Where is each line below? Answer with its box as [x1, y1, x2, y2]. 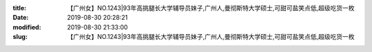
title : [12, 4, 27, 12]
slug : [12, 33, 28, 41]
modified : [12, 23, 41, 31]
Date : [12, 14, 29, 22]
